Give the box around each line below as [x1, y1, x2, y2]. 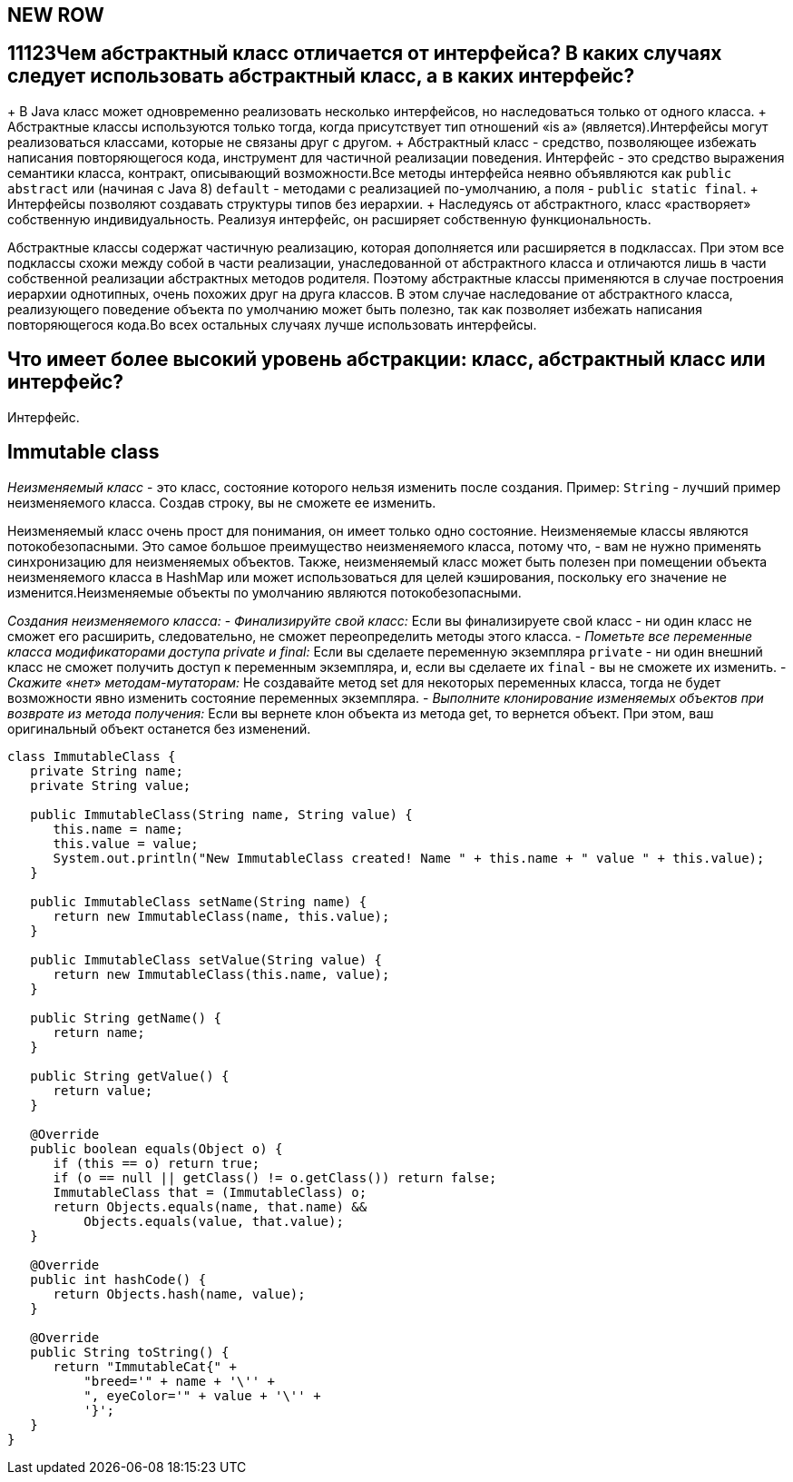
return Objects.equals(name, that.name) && [53, 1199, 367, 1214]
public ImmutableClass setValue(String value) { [30, 952, 383, 967]
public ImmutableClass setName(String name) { [30, 894, 367, 909]
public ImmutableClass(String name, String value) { [30, 806, 413, 822]
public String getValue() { [30, 1068, 230, 1083]
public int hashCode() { [30, 1271, 207, 1287]
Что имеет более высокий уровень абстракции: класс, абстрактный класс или [7, 348, 766, 371]
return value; [53, 1082, 153, 1098]
